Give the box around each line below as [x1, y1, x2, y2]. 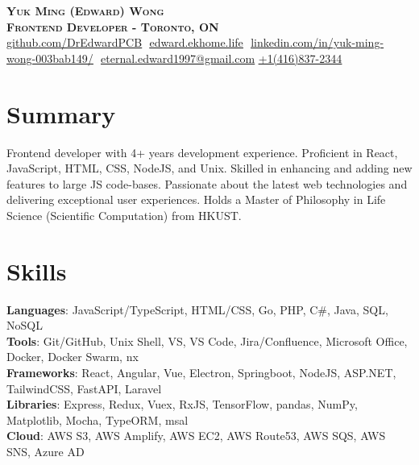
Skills [6, 254, 67, 287]
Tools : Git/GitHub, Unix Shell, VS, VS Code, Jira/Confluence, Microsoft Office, [6, 332, 408, 349]
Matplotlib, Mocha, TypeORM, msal [6, 411, 189, 428]
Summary [6, 97, 116, 130]
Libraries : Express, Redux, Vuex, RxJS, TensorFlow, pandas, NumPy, [6, 396, 358, 413]
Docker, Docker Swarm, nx [6, 348, 139, 365]
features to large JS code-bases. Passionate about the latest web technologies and [6, 175, 408, 192]
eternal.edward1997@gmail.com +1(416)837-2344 [101, 49, 342, 66]
